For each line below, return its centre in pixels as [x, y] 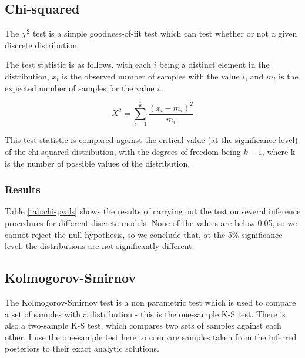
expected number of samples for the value [80, 87]
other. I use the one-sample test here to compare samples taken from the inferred [151, 337]
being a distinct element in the [214, 64]
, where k [279, 152]
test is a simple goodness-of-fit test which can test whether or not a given [165, 33]
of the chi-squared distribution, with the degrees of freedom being [123, 152]
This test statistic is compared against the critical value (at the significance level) [151, 140]
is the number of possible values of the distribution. [98, 163]
